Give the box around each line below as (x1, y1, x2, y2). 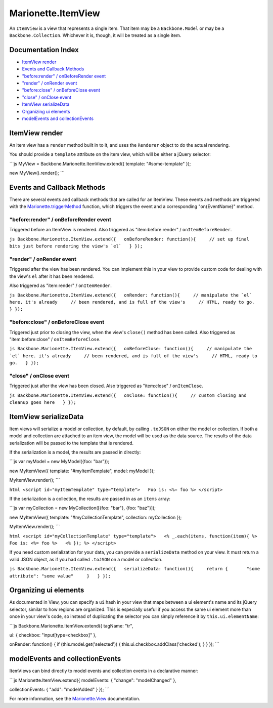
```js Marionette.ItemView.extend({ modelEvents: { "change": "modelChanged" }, (9, 677, 176, 683)
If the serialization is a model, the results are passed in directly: (9, 449, 141, 455)
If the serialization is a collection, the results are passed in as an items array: (9, 496, 170, 502)
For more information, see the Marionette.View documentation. (9, 696, 141, 702)
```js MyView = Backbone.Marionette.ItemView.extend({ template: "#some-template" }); (9, 160, 191, 166)
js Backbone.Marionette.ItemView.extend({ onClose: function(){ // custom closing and (9, 392, 247, 398)
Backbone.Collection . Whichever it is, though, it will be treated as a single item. (9, 32, 181, 38)
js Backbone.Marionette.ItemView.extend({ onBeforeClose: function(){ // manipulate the (9, 346, 252, 352)
